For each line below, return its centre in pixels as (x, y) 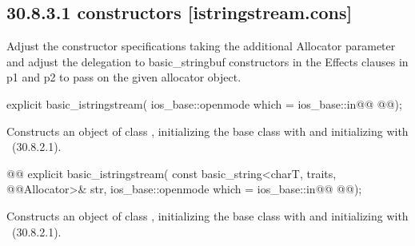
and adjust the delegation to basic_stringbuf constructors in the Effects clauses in (207, 61)
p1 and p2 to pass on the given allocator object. (124, 77)
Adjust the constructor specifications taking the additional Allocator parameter (201, 46)
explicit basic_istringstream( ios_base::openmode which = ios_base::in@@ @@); (204, 103)
